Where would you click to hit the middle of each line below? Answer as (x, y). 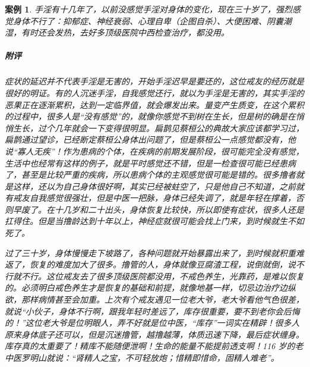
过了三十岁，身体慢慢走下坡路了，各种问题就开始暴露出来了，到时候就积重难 (154, 252)
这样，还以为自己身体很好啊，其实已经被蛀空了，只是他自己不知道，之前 (154, 186)
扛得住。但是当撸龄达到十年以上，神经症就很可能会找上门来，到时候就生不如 (154, 221)
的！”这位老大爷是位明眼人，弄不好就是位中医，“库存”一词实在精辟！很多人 (152, 323)
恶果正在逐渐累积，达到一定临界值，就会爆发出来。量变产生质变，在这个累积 (154, 104)
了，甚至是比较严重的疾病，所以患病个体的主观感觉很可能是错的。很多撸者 (150, 175)
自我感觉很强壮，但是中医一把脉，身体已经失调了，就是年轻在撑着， (162, 198)
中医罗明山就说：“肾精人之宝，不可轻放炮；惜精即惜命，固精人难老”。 (142, 357)
